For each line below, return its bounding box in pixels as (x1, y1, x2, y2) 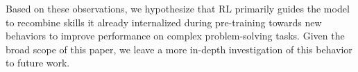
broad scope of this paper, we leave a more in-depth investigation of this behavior (6, 42, 352, 56)
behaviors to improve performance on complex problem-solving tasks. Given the (6, 28, 345, 43)
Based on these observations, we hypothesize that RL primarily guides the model (6, 1, 350, 15)
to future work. (6, 55, 70, 70)
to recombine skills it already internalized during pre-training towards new (6, 15, 322, 29)
